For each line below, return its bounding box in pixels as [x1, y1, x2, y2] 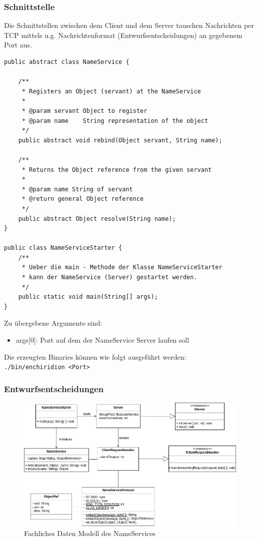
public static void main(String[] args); [18, 293, 158, 301]
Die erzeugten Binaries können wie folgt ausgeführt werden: [4, 351, 186, 362]
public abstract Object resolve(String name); [18, 215, 176, 222]
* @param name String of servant [21, 185, 133, 193]
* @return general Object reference [21, 195, 144, 203]
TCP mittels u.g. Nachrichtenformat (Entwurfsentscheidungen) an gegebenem [4, 29, 242, 40]
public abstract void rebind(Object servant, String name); [18, 136, 222, 144]
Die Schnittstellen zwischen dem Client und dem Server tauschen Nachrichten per [4, 20, 254, 30]
